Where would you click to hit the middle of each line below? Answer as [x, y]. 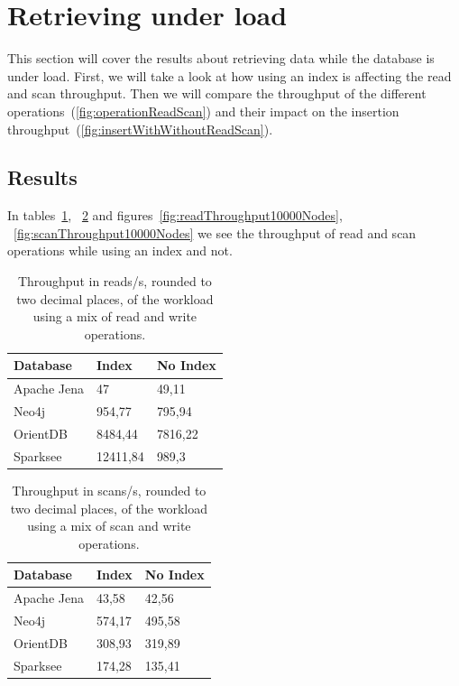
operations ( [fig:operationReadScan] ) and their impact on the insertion [203, 111]
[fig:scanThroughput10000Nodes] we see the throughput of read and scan [215, 232]
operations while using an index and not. [120, 250]
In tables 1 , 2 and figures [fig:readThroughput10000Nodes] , [175, 215]
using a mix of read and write [115, 316]
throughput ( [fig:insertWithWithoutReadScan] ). [140, 129]
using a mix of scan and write [109, 526]
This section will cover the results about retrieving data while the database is [221, 58]
